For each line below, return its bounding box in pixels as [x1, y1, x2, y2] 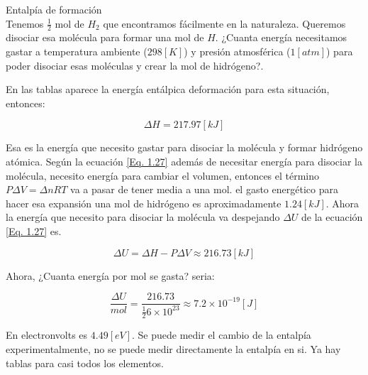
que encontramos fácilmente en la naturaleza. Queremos [103, 16, 346, 31]
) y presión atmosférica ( [184, 44, 291, 59]
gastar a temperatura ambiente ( [6, 44, 147, 59]
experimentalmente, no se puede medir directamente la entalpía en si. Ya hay [6, 341, 341, 356]
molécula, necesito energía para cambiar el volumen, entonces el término [6, 168, 320, 183]
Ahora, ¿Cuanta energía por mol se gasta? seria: [6, 268, 215, 283]
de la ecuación [301, 210, 363, 224]
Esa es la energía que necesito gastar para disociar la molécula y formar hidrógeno [6, 140, 363, 155]
